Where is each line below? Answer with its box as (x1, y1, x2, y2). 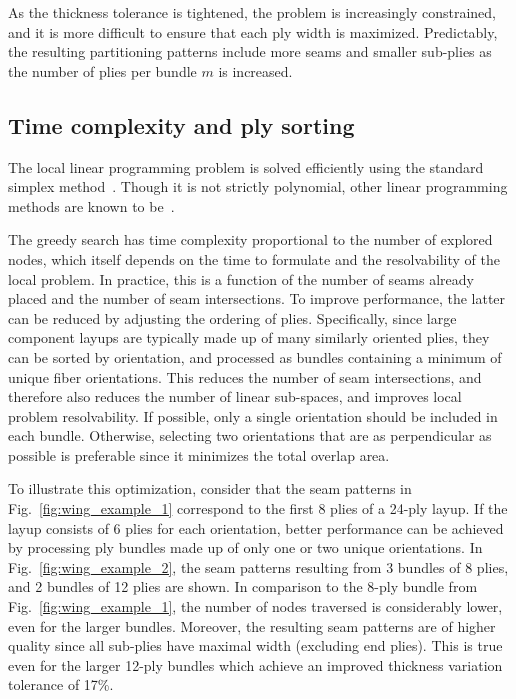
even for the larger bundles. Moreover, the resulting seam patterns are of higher (8, 615, 496, 636)
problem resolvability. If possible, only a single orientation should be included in (8, 405, 498, 426)
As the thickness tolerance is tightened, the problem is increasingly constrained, (8, 2, 496, 22)
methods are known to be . (8, 195, 175, 216)
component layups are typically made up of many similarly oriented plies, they (8, 327, 490, 348)
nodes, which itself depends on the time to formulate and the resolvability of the (8, 248, 500, 269)
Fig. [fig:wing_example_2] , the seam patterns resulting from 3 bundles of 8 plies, (8, 556, 509, 577)
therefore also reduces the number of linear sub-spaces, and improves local (8, 386, 462, 407)
